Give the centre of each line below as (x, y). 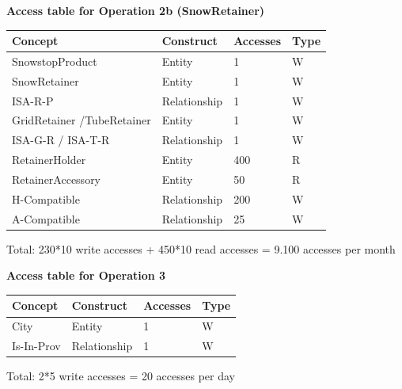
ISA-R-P (33, 100)
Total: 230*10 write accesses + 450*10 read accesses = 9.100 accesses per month (201, 248)
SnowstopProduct (55, 61)
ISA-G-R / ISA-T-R (61, 140)
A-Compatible (46, 218)
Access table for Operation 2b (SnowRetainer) (136, 10)
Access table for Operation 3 (86, 275)
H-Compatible (46, 198)
